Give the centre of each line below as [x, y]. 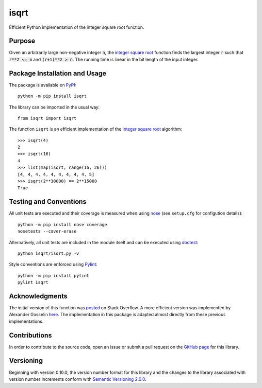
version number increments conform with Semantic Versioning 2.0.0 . [78, 379]
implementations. [26, 321]
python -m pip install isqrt [52, 96]
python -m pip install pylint [54, 275]
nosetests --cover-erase [47, 231]
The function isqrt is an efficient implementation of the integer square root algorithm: [96, 129]
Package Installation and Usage [58, 73]
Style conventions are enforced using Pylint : [53, 265]
